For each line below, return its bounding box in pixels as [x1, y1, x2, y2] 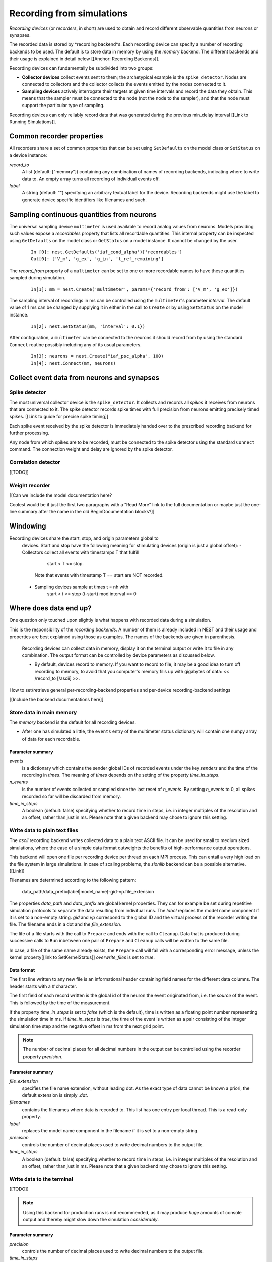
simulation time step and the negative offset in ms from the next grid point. [9, 1023, 164, 1029]
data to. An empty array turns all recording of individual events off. [22, 176, 160, 182]
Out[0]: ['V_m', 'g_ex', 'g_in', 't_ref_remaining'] [31, 256, 164, 262]
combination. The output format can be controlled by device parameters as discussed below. [22, 652, 215, 658]
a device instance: [9, 152, 47, 159]
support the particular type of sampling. [22, 102, 105, 109]
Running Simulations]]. [9, 119, 56, 125]
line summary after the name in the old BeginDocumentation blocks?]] [9, 509, 155, 515]
